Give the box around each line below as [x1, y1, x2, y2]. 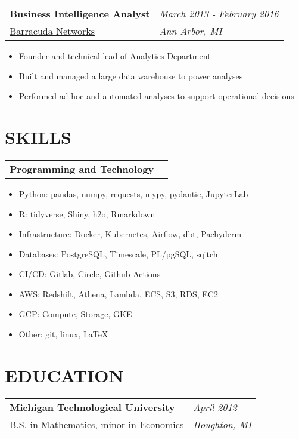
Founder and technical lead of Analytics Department [18, 50, 211, 62]
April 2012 [193, 400, 237, 414]
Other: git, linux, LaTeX [18, 328, 108, 340]
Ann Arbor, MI [159, 24, 222, 38]
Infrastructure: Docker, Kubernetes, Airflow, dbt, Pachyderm [18, 228, 242, 240]
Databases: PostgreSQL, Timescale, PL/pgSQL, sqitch [18, 247, 218, 260]
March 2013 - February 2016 [159, 7, 279, 20]
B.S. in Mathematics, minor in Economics [10, 417, 184, 431]
